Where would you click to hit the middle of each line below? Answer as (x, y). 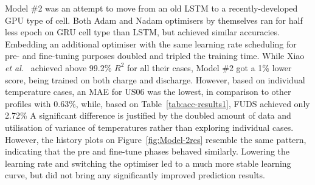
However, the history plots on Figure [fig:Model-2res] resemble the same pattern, (156, 139)
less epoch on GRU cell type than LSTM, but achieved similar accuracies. (142, 32)
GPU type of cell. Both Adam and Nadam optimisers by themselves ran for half (154, 20)
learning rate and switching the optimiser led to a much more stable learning (148, 163)
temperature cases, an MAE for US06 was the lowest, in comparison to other (148, 92)
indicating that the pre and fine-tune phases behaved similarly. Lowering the (147, 151)
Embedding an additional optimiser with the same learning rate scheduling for (151, 44)
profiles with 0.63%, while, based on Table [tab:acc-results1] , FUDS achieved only (157, 103)
